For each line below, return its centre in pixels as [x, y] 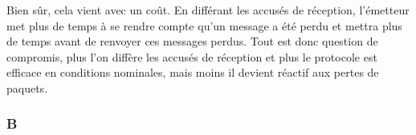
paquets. [27, 87]
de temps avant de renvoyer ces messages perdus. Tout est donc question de [192, 41]
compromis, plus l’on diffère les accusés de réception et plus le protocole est [192, 56]
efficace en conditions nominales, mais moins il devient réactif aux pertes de [193, 72]
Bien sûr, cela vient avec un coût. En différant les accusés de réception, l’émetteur [208, 10]
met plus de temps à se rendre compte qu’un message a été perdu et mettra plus [204, 25]
